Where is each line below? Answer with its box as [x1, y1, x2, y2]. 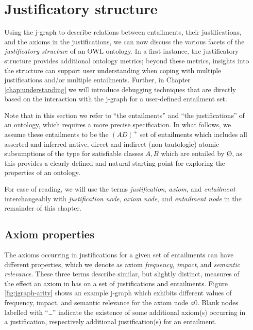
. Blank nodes [197, 297, 238, 307]
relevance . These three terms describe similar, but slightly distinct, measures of [4, 269, 239, 279]
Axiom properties [4, 227, 95, 242]
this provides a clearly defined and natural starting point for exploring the [4, 157, 225, 168]
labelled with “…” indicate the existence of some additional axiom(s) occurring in [4, 307, 246, 317]
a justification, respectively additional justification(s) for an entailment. [4, 316, 217, 327]
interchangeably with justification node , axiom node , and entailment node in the [4, 193, 242, 203]
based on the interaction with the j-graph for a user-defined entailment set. [4, 94, 227, 104]
